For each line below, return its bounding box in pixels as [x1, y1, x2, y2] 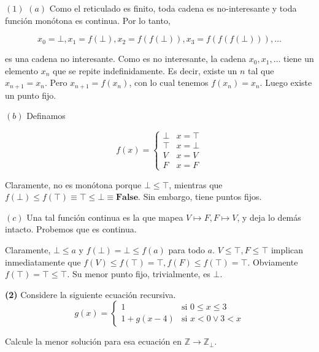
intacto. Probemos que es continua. [5, 223, 137, 235]
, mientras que [169, 178, 223, 191]
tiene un [283, 52, 314, 65]
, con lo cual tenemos [129, 76, 209, 89]
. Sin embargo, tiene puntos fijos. [138, 190, 262, 203]
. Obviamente [247, 255, 298, 268]
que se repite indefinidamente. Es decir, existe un [53, 64, 237, 77]
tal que [248, 64, 274, 77]
